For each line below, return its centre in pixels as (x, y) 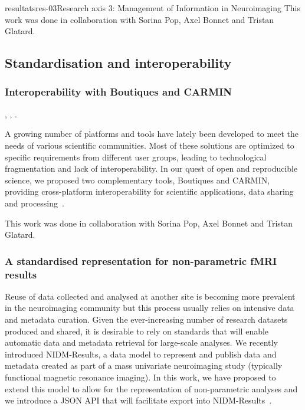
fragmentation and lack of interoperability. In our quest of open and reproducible (151, 168)
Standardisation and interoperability (118, 63)
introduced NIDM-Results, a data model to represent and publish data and (141, 354)
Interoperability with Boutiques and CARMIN (119, 92)
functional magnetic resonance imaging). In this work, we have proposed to (140, 377)
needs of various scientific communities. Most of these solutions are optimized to (150, 145)
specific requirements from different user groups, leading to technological (136, 157)
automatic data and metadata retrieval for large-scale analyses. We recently (141, 342)
